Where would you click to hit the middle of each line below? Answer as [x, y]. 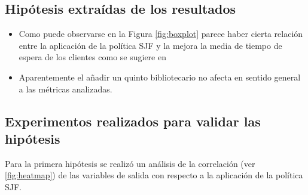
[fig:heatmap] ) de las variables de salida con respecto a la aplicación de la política [154, 175]
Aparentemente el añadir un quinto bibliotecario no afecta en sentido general [160, 77]
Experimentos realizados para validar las [133, 121]
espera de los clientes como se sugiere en [92, 57]
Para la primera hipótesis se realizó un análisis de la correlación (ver [130, 163]
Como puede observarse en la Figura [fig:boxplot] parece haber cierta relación [161, 34]
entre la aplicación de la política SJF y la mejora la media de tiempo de [150, 45]
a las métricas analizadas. [65, 89]
